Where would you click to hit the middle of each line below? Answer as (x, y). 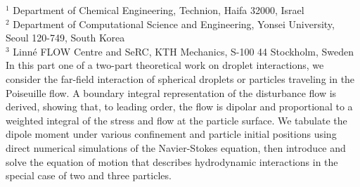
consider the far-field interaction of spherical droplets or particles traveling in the (180, 78)
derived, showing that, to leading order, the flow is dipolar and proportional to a (179, 107)
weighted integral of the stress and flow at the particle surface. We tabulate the (176, 120)
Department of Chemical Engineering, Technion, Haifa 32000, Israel (159, 10)
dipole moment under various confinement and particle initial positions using (171, 134)
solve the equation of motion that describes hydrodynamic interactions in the (172, 161)
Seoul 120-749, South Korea (65, 38)
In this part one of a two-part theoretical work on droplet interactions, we (165, 65)
